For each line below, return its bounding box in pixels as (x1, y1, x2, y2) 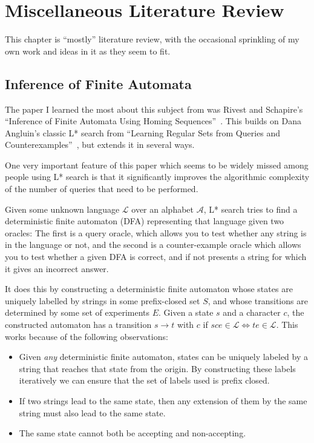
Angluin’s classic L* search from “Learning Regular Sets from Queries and (5, 126, 281, 139)
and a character (223, 306, 281, 319)
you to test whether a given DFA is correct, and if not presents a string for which (5, 250, 307, 263)
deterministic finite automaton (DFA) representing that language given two (5, 215, 284, 227)
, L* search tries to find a (203, 202, 298, 215)
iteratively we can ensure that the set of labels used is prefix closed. (19, 374, 270, 387)
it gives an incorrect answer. (5, 262, 109, 275)
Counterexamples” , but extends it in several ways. (5, 138, 195, 151)
